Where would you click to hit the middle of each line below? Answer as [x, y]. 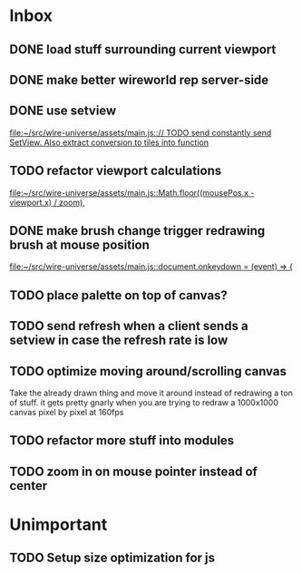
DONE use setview [63, 111]
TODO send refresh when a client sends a [129, 326]
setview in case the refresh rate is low [119, 341]
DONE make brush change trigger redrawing [137, 231]
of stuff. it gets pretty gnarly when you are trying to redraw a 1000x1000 [144, 403]
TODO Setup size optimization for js [112, 558]
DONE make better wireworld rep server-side [139, 79]
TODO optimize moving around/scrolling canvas [148, 371]
